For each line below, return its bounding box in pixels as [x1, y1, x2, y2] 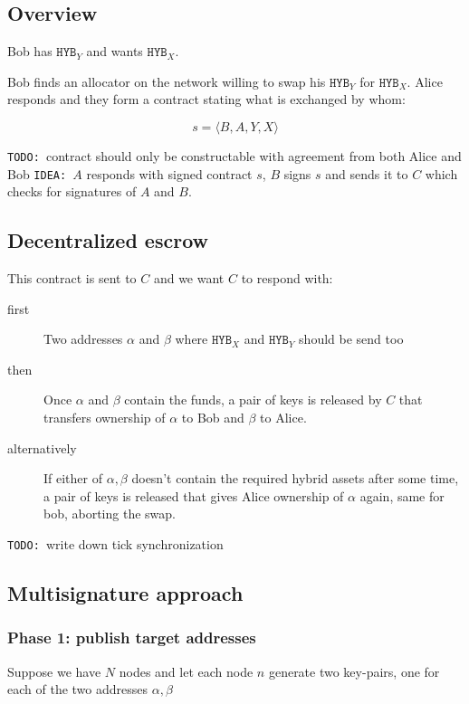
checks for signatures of [7, 182, 137, 201]
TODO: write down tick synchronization [7, 535, 224, 554]
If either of [43, 469, 102, 488]
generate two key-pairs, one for [268, 661, 440, 680]
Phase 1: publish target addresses [7, 626, 256, 649]
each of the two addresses [7, 680, 148, 699]
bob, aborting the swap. [43, 504, 176, 523]
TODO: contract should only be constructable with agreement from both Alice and [7, 146, 462, 165]
